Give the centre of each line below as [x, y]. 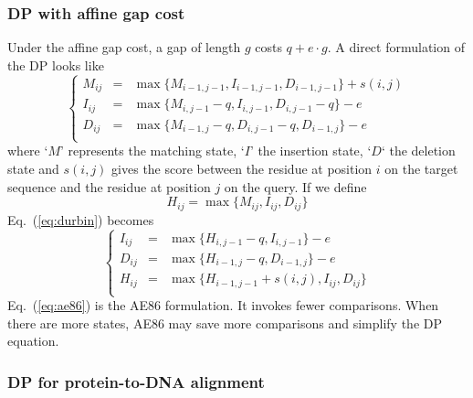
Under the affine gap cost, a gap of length [124, 47]
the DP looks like [56, 65]
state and [33, 168]
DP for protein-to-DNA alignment [136, 381]
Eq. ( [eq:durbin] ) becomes [81, 219]
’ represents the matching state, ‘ [152, 151]
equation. [33, 341]
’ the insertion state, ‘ [310, 151]
